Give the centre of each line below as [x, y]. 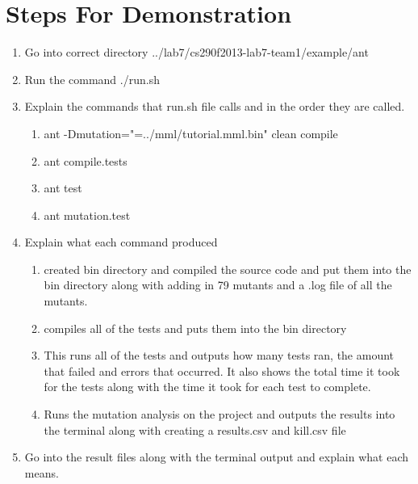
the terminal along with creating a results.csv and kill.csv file [195, 429]
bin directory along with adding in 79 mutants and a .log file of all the [218, 285]
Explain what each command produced [121, 242]
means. [42, 472]
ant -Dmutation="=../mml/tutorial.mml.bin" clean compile [191, 133]
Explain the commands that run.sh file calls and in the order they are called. [215, 106]
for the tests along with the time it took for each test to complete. [207, 387]
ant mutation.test [87, 215]
